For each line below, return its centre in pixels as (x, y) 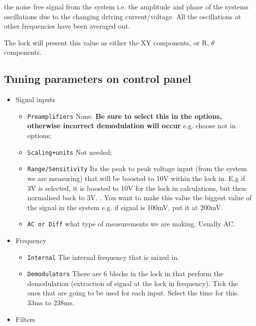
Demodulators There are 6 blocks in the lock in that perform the (125, 273)
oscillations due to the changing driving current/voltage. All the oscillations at (123, 16)
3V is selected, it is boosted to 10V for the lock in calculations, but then (137, 188)
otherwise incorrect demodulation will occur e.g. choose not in (131, 126)
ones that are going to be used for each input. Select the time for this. (133, 293)
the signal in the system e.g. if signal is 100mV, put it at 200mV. (125, 207)
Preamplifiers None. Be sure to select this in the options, (125, 116)
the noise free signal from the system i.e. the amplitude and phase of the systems (126, 6)
